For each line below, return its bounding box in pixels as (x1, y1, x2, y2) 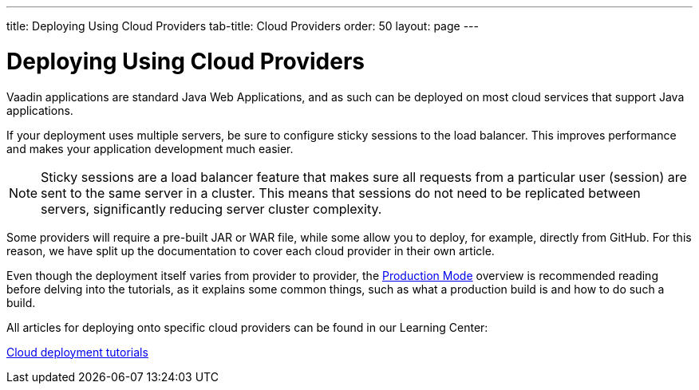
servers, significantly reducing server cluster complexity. (41, 200, 382, 217)
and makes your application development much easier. (6, 141, 294, 156)
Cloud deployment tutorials (6, 345, 148, 359)
